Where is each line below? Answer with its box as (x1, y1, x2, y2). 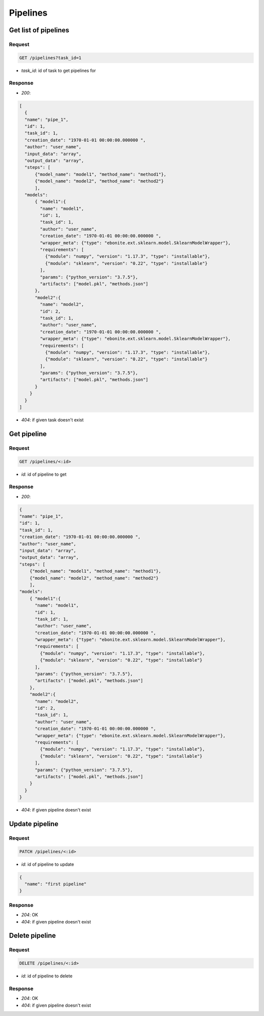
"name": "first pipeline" (24, 881, 87, 887)
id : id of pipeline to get (21, 471, 67, 477)
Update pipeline (9, 820, 59, 828)
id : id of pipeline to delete (21, 973, 73, 979)
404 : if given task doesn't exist (21, 417, 84, 423)
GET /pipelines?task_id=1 (19, 55, 82, 61)
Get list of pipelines (9, 26, 69, 34)
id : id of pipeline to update (21, 861, 74, 867)
